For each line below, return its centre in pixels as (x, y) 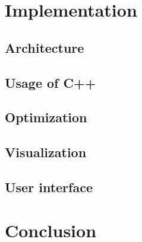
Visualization (46, 152)
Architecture (45, 47)
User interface (49, 187)
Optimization (46, 117)
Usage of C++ (51, 82)
